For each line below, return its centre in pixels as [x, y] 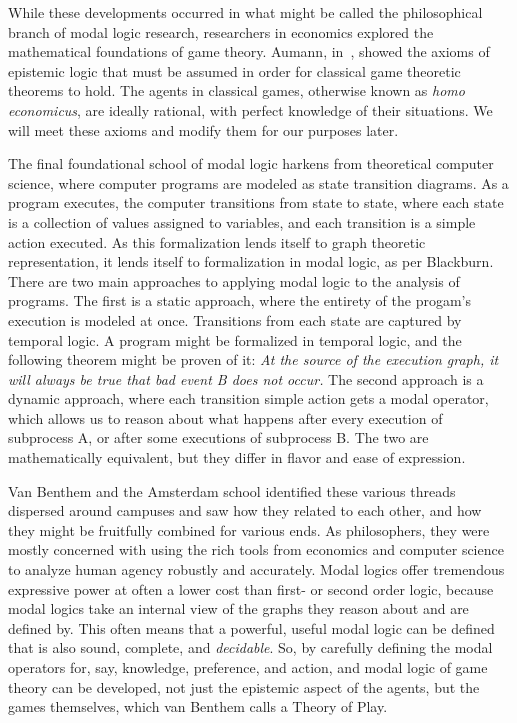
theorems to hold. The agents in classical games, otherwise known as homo [236, 90]
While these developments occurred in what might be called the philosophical [245, 12]
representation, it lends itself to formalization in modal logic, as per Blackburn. [251, 261]
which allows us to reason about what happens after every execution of [225, 417]
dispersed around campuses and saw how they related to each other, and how [245, 510]
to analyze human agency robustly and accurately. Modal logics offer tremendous [256, 569]
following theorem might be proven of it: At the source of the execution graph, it [253, 359]
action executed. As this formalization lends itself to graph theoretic [217, 241]
